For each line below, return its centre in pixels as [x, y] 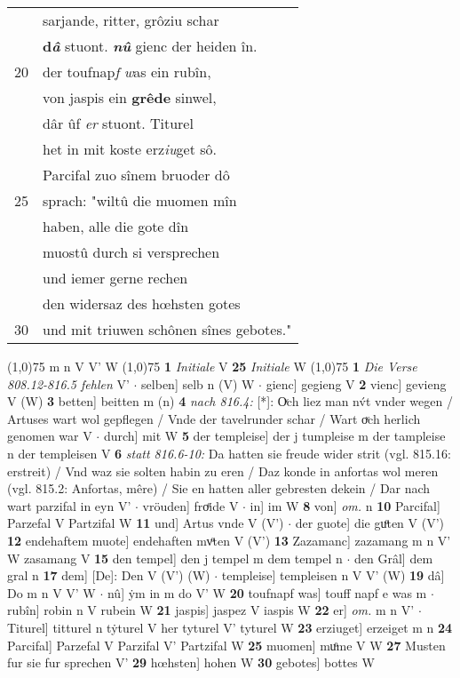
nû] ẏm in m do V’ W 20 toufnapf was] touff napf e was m [267, 592]
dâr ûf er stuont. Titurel [118, 123]
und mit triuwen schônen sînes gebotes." [167, 329]
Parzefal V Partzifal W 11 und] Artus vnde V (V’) [146, 523]
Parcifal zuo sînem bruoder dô [136, 175]
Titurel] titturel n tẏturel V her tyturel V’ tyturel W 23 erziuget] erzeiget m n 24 [230, 627]
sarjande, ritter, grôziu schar [131, 20]
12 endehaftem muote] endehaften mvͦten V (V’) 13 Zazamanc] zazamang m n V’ [229, 540]
